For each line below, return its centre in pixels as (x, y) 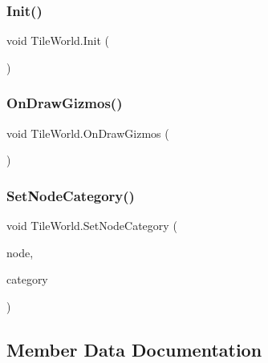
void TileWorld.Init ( (58, 40)
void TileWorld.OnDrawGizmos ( (88, 133)
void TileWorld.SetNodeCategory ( (92, 226)
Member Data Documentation (134, 349)
